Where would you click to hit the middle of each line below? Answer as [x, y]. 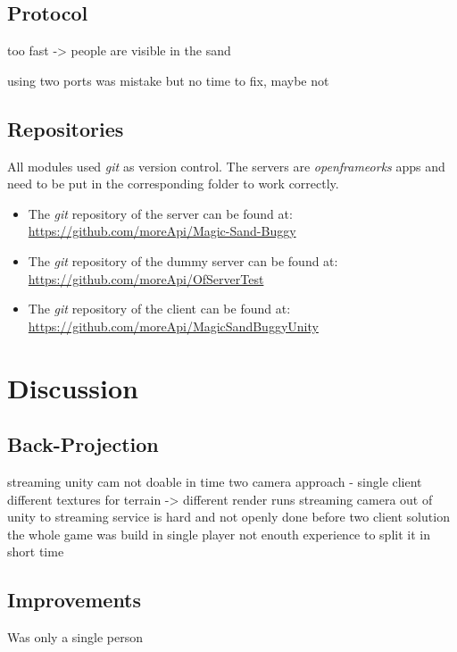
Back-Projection [83, 444]
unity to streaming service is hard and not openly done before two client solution [228, 517]
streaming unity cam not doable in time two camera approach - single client [215, 481]
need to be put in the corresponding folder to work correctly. [173, 184]
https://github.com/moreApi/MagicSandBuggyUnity [173, 326]
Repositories [66, 128]
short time [36, 552]
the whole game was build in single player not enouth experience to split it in [219, 534]
